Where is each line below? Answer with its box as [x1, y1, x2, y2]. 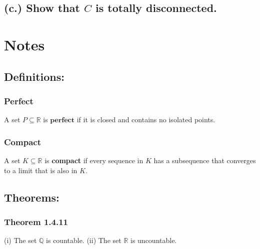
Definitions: [4, 68, 64, 84]
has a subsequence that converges [153, 155, 256, 165]
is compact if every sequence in [44, 155, 143, 165]
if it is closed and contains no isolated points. [76, 114, 215, 125]
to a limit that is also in [4, 165, 77, 175]
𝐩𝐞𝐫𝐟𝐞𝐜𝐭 [50, 117, 75, 124]
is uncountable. [130, 235, 177, 246]
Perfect [4, 94, 33, 107]
